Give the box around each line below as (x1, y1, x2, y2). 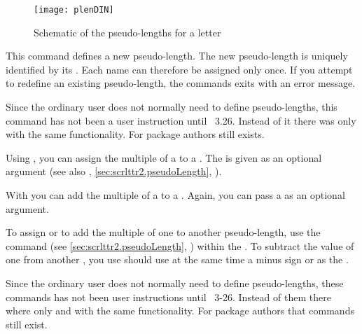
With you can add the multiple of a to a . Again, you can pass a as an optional (6, 188, 345, 202)
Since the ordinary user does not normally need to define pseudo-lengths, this (6, 99, 337, 114)
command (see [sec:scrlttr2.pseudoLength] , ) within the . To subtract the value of (6, 238, 354, 253)
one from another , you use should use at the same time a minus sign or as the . (6, 252, 349, 267)
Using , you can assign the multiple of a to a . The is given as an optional (6, 150, 322, 165)
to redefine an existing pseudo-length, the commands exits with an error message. (6, 76, 356, 90)
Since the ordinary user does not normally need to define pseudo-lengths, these (6, 275, 344, 290)
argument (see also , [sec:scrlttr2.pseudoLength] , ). (6, 164, 222, 179)
